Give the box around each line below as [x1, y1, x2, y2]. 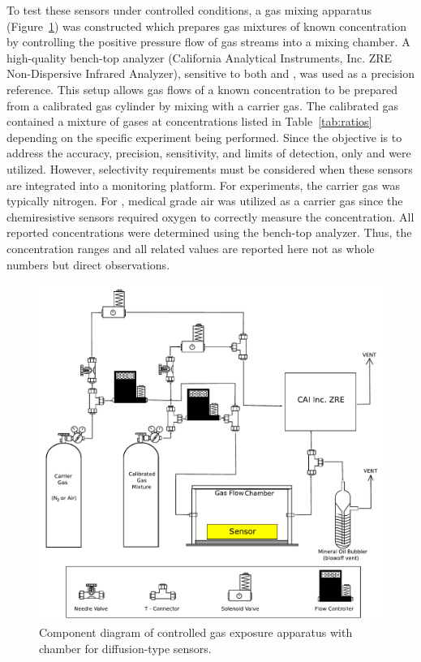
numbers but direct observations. [6, 256, 170, 273]
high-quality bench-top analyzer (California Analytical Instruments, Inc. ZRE [6, 49, 393, 66]
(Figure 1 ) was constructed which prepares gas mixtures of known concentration [6, 17, 407, 34]
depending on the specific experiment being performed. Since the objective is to [6, 128, 402, 145]
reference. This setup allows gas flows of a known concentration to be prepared [6, 80, 397, 97]
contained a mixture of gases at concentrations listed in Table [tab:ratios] [6, 113, 372, 130]
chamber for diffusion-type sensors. [39, 640, 212, 656]
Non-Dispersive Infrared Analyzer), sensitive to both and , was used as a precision [6, 65, 415, 82]
